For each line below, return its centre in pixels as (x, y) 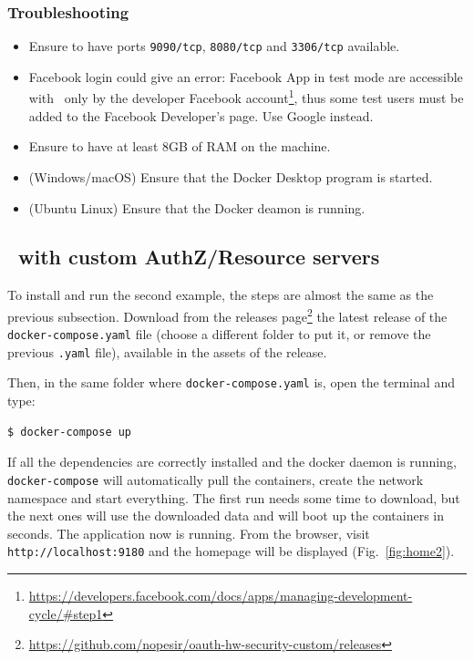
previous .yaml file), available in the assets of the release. (167, 351)
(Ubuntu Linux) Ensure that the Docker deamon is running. (197, 207)
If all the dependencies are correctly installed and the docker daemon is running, (232, 462)
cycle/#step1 (66, 613)
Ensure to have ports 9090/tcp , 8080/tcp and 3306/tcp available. (214, 46)
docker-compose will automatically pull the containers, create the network (216, 479)
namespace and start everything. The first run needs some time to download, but (234, 497)
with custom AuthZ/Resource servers (199, 257)
